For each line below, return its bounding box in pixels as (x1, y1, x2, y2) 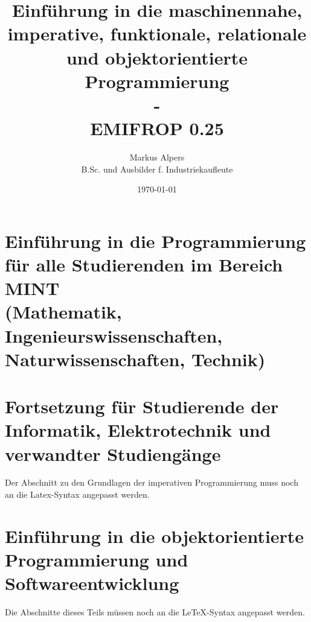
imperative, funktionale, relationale (7, 21, 307, 46)
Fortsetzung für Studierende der (5, 394, 279, 419)
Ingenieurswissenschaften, (5, 323, 223, 347)
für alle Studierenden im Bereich (5, 252, 283, 277)
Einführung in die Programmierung (5, 228, 306, 253)
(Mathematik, (5, 299, 122, 324)
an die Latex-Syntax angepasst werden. (5, 488, 150, 501)
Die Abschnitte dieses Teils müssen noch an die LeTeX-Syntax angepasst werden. (5, 606, 305, 618)
